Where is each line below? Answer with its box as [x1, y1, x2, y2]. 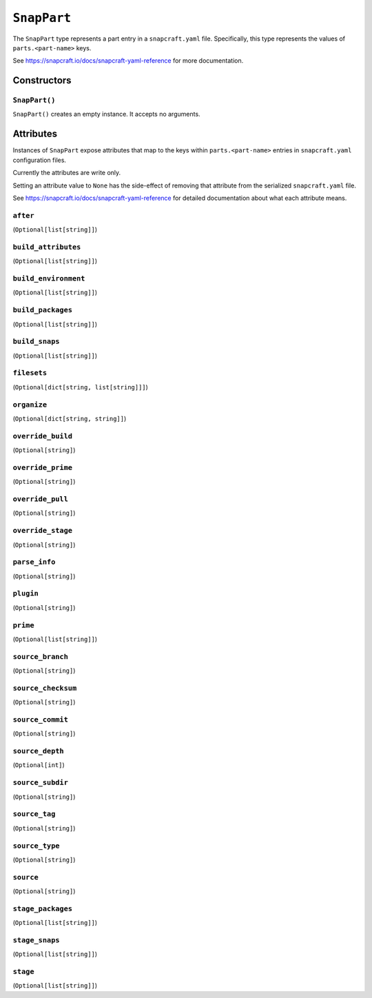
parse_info [12, 558, 56, 567]
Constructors [12, 74, 72, 86]
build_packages [12, 305, 72, 315]
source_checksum [12, 683, 77, 693]
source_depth [12, 746, 65, 756]
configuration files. [12, 156, 67, 164]
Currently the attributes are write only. [12, 169, 121, 177]
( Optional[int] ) [12, 761, 65, 769]
